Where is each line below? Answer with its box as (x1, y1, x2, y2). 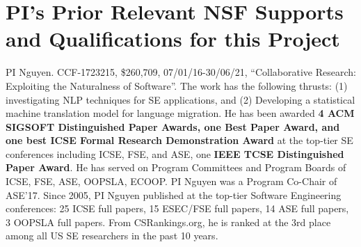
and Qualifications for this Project (6, 24, 340, 53)
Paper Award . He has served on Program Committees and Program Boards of (6, 160, 346, 175)
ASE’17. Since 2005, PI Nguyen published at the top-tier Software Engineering (6, 187, 342, 202)
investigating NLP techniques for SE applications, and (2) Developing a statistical (6, 92, 355, 106)
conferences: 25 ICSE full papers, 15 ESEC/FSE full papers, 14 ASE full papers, (6, 201, 349, 216)
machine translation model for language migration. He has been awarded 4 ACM (6, 106, 355, 120)
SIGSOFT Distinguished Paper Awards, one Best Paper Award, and (6, 119, 340, 134)
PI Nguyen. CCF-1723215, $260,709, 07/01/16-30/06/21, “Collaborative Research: (6, 65, 356, 79)
